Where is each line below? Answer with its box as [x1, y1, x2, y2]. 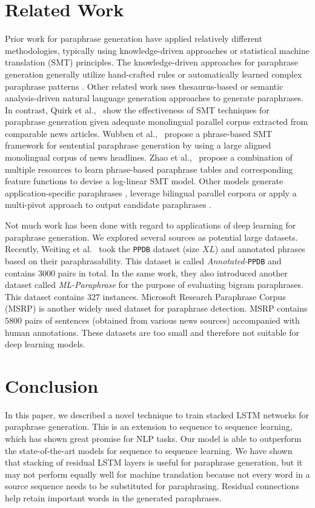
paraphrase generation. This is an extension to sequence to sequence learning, [5, 420, 293, 433]
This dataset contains [5, 290, 85, 302]
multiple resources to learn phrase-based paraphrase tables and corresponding [5, 162, 293, 175]
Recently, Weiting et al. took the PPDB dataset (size [5, 242, 200, 255]
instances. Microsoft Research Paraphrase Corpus [102, 290, 286, 302]
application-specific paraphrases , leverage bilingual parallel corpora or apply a [5, 186, 297, 199]
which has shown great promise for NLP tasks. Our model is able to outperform [5, 432, 302, 444]
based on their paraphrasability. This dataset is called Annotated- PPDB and [5, 254, 282, 267]
